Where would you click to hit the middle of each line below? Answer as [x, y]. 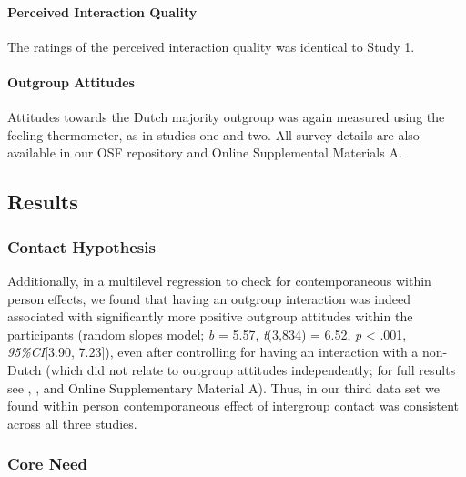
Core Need [48, 464]
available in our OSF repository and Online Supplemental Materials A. [205, 152]
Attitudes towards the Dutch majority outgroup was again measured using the [226, 117]
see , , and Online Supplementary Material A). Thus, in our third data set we [223, 387]
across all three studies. [72, 423]
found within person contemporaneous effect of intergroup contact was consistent [233, 406]
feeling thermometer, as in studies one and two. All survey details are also [213, 134]
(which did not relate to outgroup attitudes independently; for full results [251, 369]
